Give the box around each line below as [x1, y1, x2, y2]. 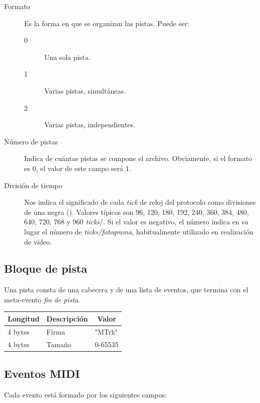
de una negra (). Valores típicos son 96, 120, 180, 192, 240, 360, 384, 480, [24, 206, 249, 217]
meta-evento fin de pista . [4, 294, 80, 304]
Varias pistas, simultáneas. [44, 85, 126, 96]
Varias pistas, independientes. [44, 119, 135, 130]
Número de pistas [4, 136, 58, 146]
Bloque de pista [4, 261, 88, 276]
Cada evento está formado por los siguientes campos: [4, 389, 167, 399]
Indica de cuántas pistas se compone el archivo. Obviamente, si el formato [24, 153, 252, 164]
